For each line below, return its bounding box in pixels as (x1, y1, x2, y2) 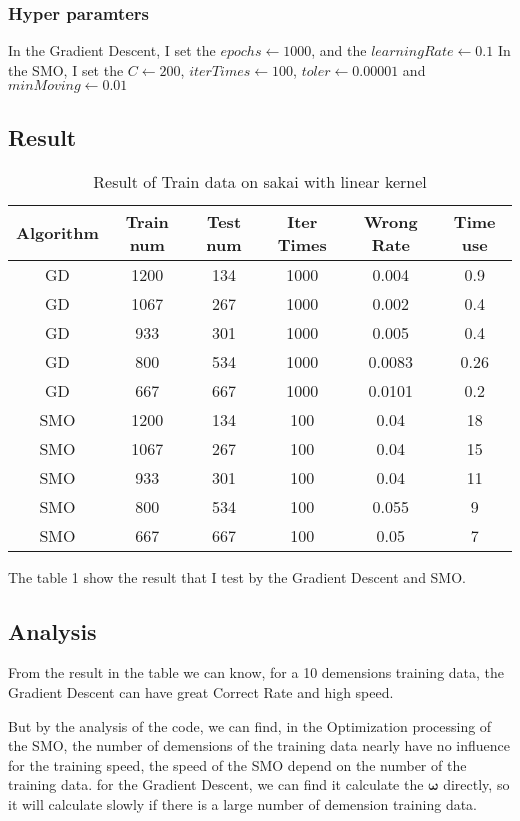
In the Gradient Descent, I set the (8, 40, 216, 61)
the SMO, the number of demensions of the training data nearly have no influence (8, 735, 510, 756)
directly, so (443, 774, 510, 795)
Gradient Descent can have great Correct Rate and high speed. (8, 682, 394, 702)
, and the (311, 40, 367, 61)
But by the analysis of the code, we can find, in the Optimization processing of (8, 715, 492, 736)
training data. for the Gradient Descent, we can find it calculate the (8, 774, 424, 795)
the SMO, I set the (8, 59, 124, 80)
